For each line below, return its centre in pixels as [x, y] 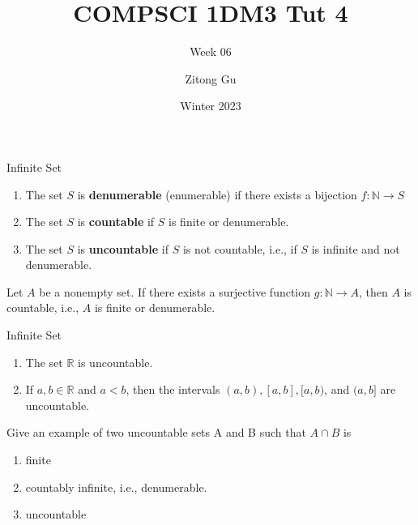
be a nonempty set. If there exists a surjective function [175, 291]
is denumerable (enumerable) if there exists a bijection [217, 194]
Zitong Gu [211, 78]
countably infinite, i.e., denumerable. [116, 487]
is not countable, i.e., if [240, 248]
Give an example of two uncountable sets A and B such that [156, 432]
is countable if [116, 222]
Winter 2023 [211, 106]
